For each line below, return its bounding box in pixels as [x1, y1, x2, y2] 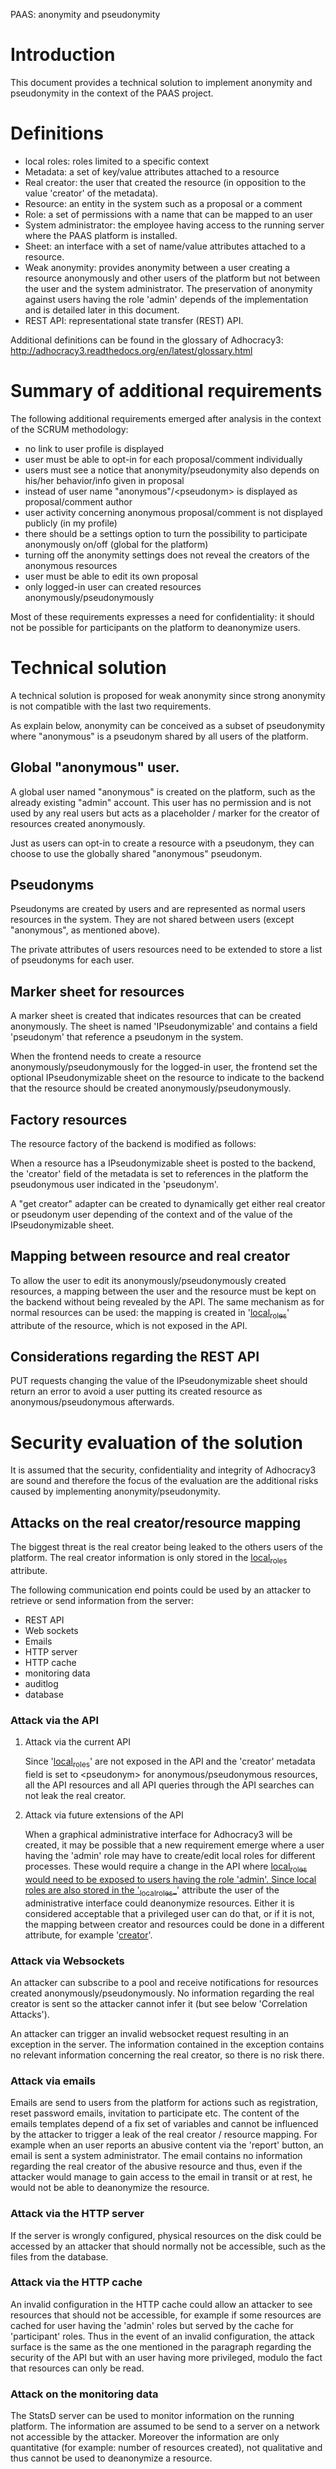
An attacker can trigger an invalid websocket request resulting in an [10, 2027, 290, 2039]
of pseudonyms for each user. [10, 954, 135, 966]
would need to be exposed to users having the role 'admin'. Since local [24, 1873, 317, 1885]
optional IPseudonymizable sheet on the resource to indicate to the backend [10, 1072, 325, 1084]
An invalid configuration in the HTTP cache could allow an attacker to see [10, 2298, 313, 2310]
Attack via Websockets [10, 1954, 125, 1968]
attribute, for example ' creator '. [24, 1929, 153, 1941]
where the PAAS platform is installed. [24, 229, 178, 241]
